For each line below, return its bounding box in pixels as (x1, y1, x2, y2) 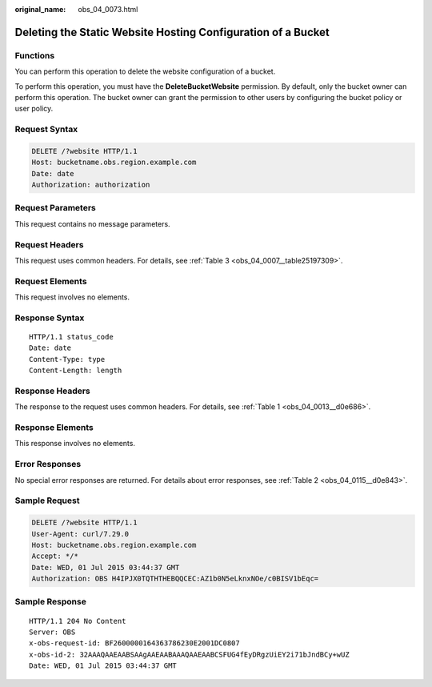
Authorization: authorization (31, 180, 150, 190)
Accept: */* (31, 552, 79, 560)
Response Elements (14, 422, 94, 433)
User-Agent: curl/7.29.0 (31, 529, 130, 538)
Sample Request (14, 495, 80, 506)
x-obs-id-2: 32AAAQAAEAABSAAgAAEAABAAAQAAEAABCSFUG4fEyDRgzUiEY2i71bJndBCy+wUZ (29, 649, 350, 659)
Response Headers (14, 385, 91, 396)
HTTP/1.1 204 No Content (29, 617, 126, 625)
